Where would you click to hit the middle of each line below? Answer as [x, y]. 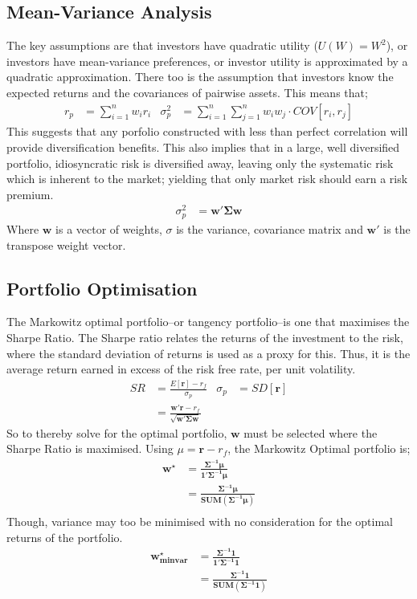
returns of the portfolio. [65, 537]
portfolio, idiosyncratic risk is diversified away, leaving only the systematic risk [200, 163]
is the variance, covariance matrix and [270, 228]
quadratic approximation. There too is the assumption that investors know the [200, 77]
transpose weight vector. [66, 244]
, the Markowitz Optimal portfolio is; [319, 448]
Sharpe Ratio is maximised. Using [90, 448]
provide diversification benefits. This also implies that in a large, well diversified [203, 147]
